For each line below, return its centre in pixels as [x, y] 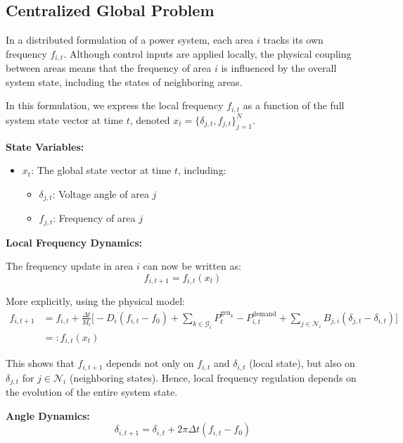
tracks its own [293, 40]
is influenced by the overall [279, 68]
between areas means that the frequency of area [109, 68]
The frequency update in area [70, 266]
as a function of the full [294, 105]
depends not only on [150, 363]
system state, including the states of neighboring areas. [124, 81]
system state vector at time [65, 119]
